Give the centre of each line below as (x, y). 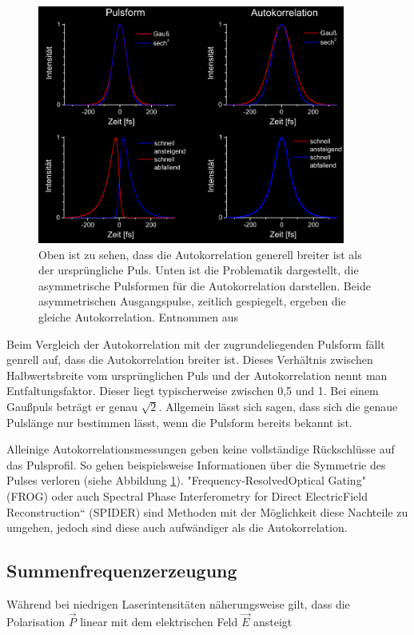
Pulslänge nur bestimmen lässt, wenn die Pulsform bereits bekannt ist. (179, 422)
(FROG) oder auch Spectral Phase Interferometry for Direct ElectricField (187, 495)
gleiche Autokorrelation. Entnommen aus (139, 317)
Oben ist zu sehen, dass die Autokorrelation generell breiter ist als (200, 254)
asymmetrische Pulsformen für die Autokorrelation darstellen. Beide (205, 285)
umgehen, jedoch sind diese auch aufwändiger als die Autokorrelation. (177, 527)
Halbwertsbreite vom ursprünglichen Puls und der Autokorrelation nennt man (197, 375)
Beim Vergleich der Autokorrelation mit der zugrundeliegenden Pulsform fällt (196, 343)
